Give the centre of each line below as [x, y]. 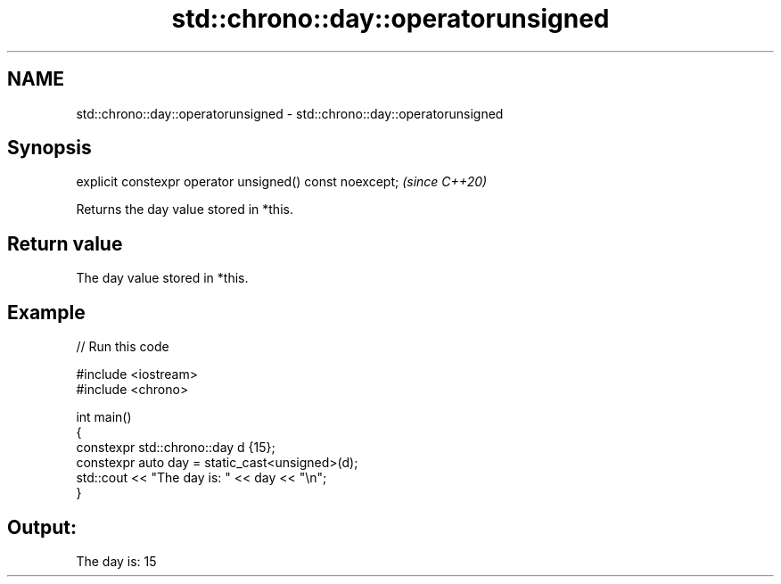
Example [46, 312]
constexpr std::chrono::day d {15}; [176, 448]
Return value [65, 243]
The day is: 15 [116, 561]
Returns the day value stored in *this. [185, 210]
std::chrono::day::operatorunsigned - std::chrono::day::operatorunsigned [290, 113]
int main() [104, 417]
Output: [42, 527]
